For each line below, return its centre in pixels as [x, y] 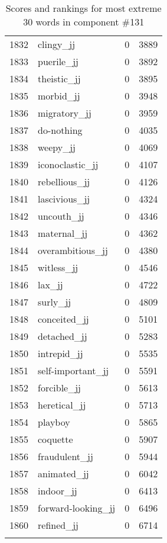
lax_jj [50, 285]
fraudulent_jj [66, 456]
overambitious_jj [73, 250]
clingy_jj [57, 44]
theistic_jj [59, 78]
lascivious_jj [64, 199]
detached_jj [63, 336]
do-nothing [60, 130]
